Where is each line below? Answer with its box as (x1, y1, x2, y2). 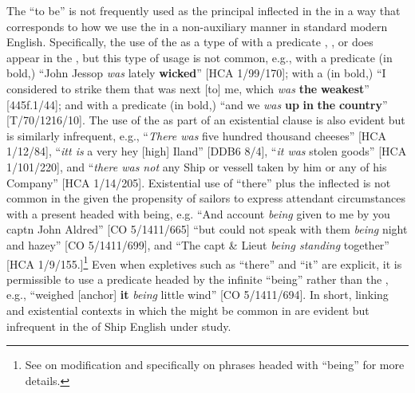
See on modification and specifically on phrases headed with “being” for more (25, 356, 405, 373)
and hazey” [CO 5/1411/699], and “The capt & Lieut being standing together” (6, 236, 389, 253)
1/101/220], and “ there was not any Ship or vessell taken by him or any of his (6, 158, 387, 175)
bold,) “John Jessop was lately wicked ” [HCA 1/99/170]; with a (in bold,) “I (6, 65, 386, 81)
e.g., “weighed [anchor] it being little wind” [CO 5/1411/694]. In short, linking (6, 286, 389, 303)
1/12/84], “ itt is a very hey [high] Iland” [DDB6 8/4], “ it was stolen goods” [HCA (6, 143, 407, 159)
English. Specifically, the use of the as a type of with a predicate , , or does (6, 33, 373, 50)
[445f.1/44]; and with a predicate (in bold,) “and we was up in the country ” (6, 96, 388, 112)
